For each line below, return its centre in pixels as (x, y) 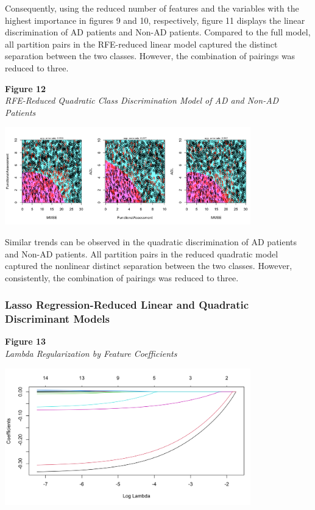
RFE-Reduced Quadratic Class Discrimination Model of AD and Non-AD (142, 100)
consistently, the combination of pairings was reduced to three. (122, 277)
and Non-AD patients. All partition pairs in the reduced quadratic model (142, 253)
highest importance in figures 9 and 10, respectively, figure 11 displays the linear (155, 20)
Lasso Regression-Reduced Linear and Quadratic (127, 305)
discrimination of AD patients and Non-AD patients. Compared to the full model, (158, 32)
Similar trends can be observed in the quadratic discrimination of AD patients (151, 241)
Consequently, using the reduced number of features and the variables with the (152, 8)
